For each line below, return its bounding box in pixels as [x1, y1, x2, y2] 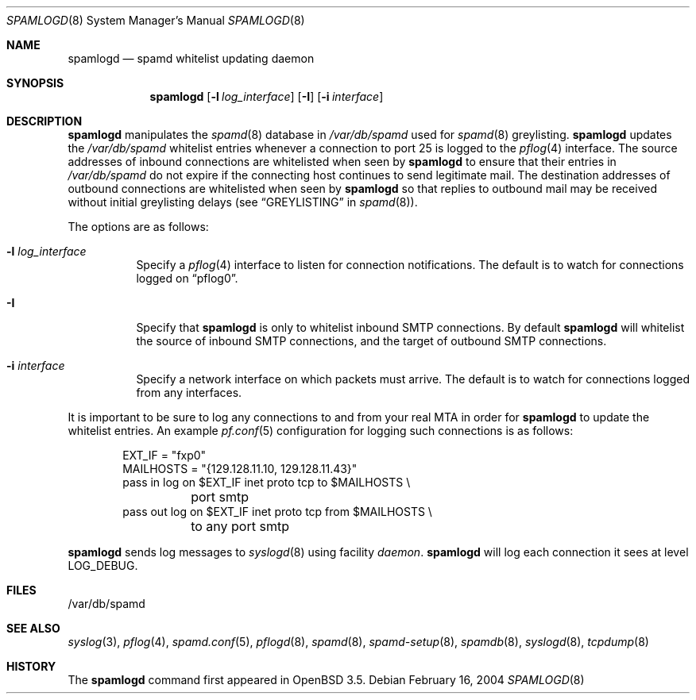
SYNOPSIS [6, 76, 64, 90]
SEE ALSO [6, 621, 60, 635]
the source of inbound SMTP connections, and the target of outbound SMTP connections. [136, 334, 607, 348]
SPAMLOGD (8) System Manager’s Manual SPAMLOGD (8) [6, 13, 305, 27]
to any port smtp [191, 518, 289, 534]
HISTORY [6, 660, 56, 673]
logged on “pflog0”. [136, 271, 238, 285]
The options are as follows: [68, 220, 209, 233]
